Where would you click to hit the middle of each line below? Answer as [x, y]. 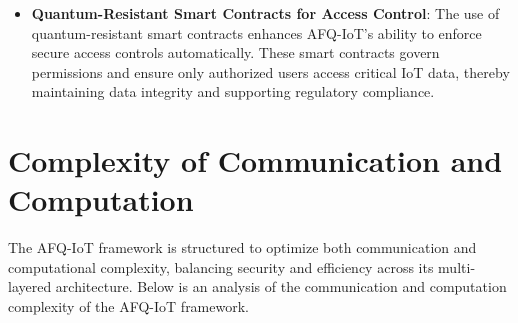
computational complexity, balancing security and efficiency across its [221, 266]
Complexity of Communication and [255, 160]
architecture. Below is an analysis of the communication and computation [281, 286]
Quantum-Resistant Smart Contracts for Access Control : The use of [265, 13]
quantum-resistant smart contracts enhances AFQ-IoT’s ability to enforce [256, 32]
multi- [457, 266]
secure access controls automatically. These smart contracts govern [235, 52]
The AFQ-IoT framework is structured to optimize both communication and [242, 247]
